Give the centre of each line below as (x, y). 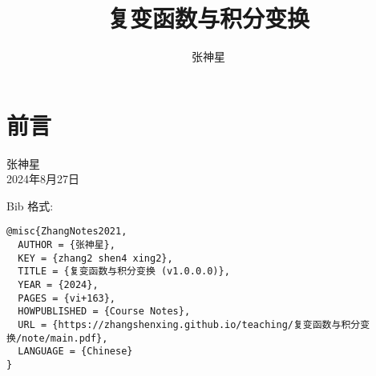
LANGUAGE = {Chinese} (75, 352)
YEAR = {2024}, (58, 285)
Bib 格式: (30, 205)
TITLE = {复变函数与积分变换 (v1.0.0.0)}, (124, 272)
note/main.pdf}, (65, 338)
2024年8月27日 (43, 179)
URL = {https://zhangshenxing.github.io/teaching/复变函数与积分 (189, 325)
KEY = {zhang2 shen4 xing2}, (95, 258)
